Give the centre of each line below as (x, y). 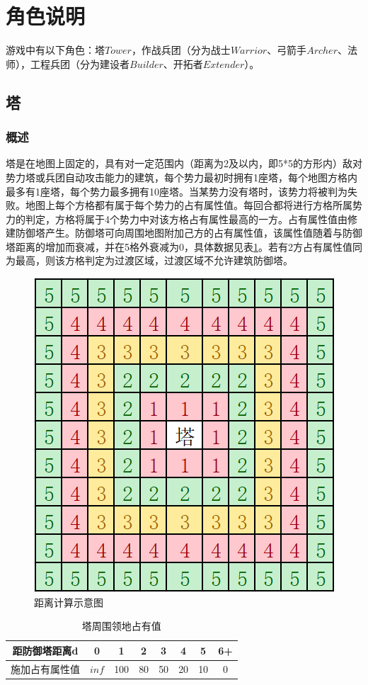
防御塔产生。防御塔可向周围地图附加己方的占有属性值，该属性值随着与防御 (189, 233)
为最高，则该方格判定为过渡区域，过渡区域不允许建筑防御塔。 (149, 260)
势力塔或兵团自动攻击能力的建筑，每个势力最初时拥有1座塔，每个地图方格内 (182, 177)
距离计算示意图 (69, 602)
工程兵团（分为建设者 (80, 63)
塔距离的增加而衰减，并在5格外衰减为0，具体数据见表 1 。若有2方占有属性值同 (184, 246)
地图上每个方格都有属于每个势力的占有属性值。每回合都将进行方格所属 (189, 205)
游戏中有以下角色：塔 (55, 50)
